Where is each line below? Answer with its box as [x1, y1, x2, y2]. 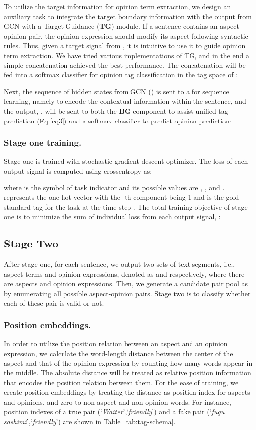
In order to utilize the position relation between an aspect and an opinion [4, 338, 228, 349]
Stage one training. [4, 136, 82, 149]
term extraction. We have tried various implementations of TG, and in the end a [4, 50, 249, 60]
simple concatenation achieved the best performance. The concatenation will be [4, 60, 246, 70]
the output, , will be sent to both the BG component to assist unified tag [4, 105, 228, 116]
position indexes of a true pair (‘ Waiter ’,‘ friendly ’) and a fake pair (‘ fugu [4, 406, 225, 417]
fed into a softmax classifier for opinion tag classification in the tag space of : [4, 69, 238, 80]
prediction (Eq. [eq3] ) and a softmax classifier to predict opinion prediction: [4, 115, 232, 125]
